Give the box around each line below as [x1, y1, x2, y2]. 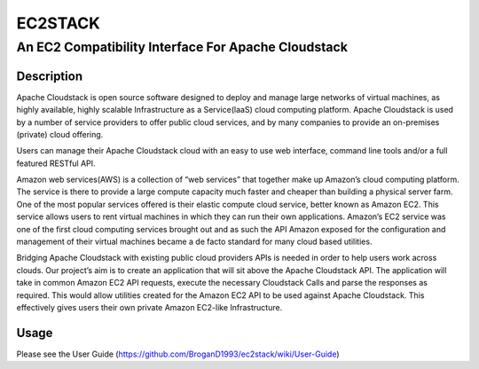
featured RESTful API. [16, 158, 97, 169]
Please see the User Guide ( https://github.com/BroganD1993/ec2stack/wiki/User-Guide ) [16, 349, 340, 359]
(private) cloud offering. [16, 129, 104, 139]
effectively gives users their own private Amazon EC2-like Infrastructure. [16, 302, 283, 312]
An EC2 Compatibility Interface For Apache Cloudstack [16, 39, 348, 55]
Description [16, 68, 83, 83]
